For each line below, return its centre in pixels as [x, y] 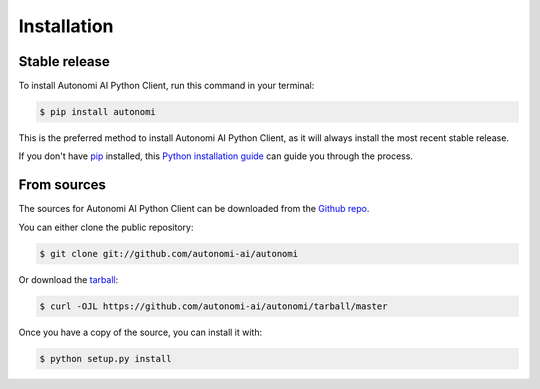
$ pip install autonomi [98, 112]
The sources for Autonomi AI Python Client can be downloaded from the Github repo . [194, 209]
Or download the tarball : [68, 279]
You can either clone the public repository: [106, 227]
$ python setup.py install [105, 358]
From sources [62, 185]
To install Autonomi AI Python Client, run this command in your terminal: [166, 86]
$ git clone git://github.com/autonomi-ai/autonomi [169, 253]
